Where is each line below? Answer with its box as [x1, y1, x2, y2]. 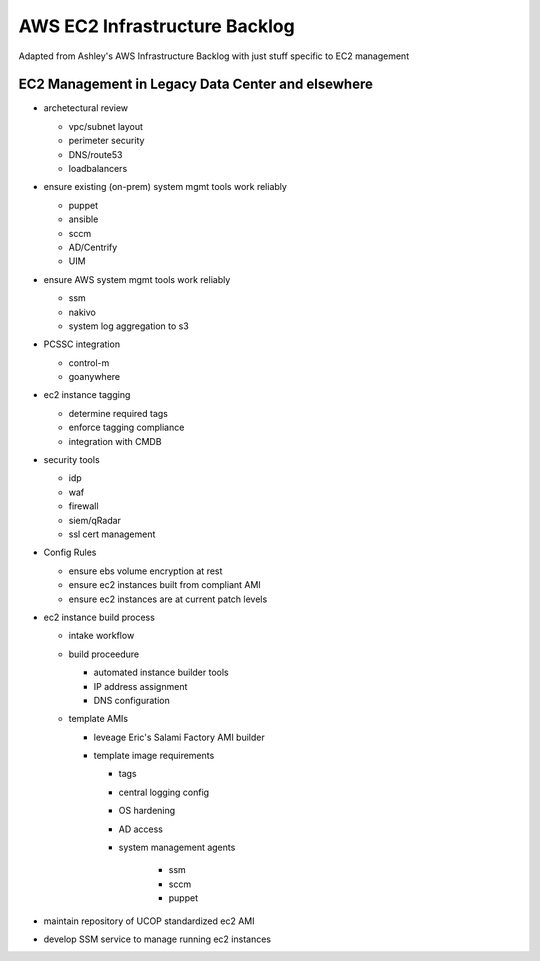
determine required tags [68, 407, 169, 419]
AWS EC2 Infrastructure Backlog [18, 15, 295, 37]
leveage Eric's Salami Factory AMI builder [93, 731, 265, 743]
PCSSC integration [43, 338, 120, 350]
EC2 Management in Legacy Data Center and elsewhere [18, 76, 374, 93]
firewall [68, 500, 99, 512]
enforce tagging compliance [68, 421, 185, 434]
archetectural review [43, 102, 129, 114]
